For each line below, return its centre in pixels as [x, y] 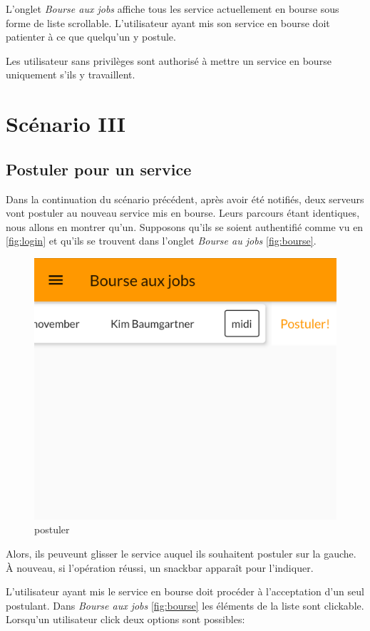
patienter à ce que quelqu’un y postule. [91, 37]
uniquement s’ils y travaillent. [71, 75]
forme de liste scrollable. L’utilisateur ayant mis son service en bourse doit [168, 22]
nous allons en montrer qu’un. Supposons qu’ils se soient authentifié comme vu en [185, 226]
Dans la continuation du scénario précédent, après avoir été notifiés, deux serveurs [185, 199]
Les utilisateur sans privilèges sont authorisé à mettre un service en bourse [169, 60]
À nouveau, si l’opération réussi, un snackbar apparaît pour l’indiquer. [160, 567]
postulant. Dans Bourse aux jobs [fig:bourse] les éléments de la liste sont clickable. [185, 605]
